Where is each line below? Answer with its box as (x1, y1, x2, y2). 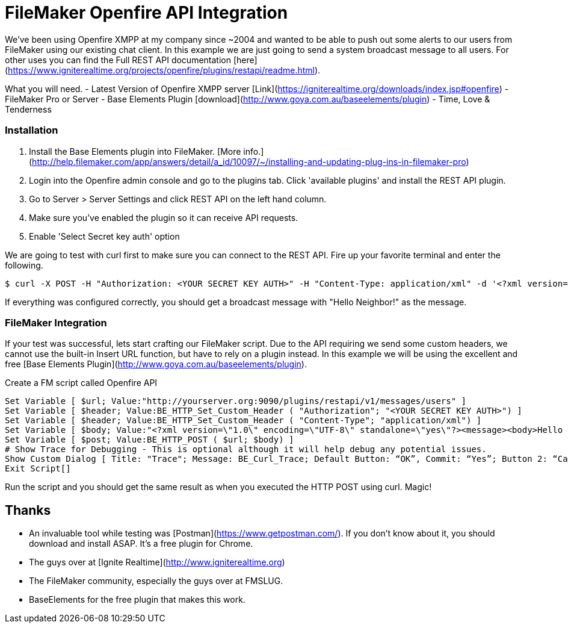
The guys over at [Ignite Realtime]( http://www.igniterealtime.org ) (29, 557, 285, 568)
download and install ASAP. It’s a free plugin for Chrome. (29, 538, 253, 549)
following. (5, 260, 43, 270)
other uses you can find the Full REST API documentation (5, 54, 231, 65)
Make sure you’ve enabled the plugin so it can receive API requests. (29, 212, 298, 223)
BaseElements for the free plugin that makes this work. (29, 594, 245, 605)
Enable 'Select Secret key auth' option (29, 231, 180, 241)
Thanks (5, 502, 51, 518)
